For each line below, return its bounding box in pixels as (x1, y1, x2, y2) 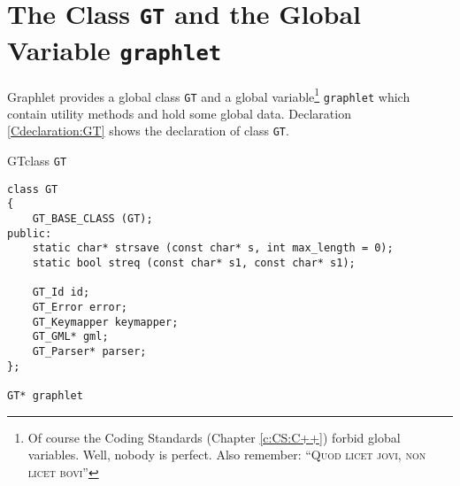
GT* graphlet (7, 389, 83, 402)
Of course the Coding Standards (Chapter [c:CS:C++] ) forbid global (27, 428, 401, 446)
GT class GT (7, 151, 67, 170)
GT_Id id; (32, 286, 90, 299)
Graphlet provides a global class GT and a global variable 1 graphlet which (7, 84, 410, 105)
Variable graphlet (7, 31, 222, 67)
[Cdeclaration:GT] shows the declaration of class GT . (7, 121, 289, 140)
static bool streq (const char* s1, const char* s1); (32, 257, 356, 270)
